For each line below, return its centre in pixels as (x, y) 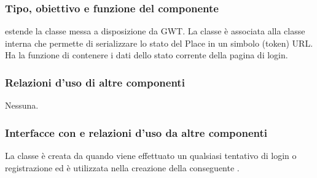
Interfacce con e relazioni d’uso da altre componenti (136, 132)
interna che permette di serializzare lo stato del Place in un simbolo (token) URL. (159, 43)
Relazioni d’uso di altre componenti (95, 82)
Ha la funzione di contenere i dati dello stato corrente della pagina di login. (147, 55)
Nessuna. (22, 105)
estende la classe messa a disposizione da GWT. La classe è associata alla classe (155, 31)
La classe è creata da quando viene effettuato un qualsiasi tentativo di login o (151, 156)
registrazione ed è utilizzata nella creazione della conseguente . (122, 167)
